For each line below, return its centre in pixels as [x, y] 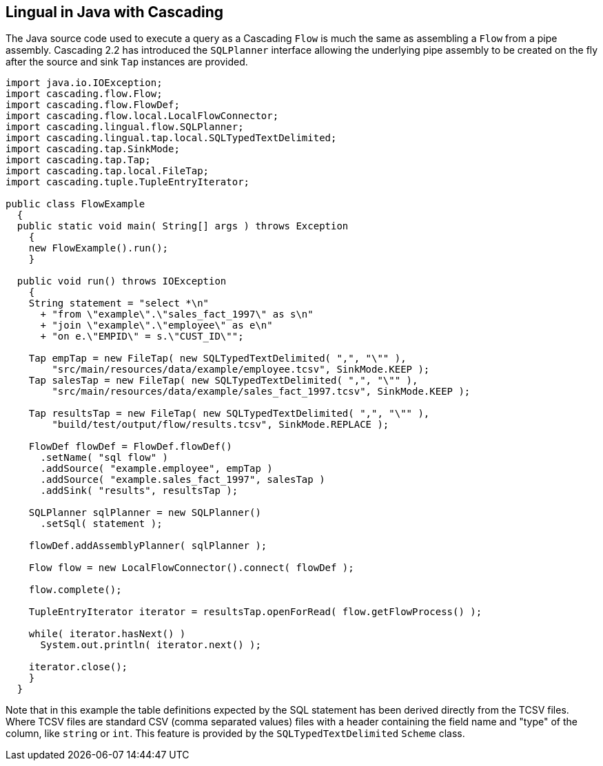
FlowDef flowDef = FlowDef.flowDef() [130, 447]
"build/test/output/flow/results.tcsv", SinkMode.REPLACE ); [221, 425]
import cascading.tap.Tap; [78, 160]
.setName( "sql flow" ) [104, 458]
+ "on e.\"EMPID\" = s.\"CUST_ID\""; [142, 337]
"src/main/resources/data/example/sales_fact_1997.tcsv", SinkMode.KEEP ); [261, 392]
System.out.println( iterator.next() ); [151, 645]
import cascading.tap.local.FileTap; [108, 171]
